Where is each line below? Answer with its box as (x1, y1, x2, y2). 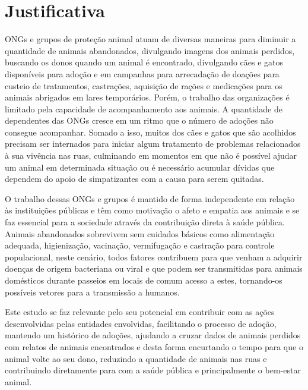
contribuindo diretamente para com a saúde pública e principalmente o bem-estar (5, 364, 301, 376)
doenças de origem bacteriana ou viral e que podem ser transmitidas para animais (5, 262, 303, 275)
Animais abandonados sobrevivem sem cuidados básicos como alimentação (5, 227, 275, 240)
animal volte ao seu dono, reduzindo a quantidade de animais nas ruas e (5, 352, 267, 364)
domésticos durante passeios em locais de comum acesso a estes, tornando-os (5, 274, 282, 286)
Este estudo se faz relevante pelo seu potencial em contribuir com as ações (5, 306, 275, 318)
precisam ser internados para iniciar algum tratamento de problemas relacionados (5, 137, 301, 150)
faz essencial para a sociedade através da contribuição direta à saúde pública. (5, 216, 285, 228)
